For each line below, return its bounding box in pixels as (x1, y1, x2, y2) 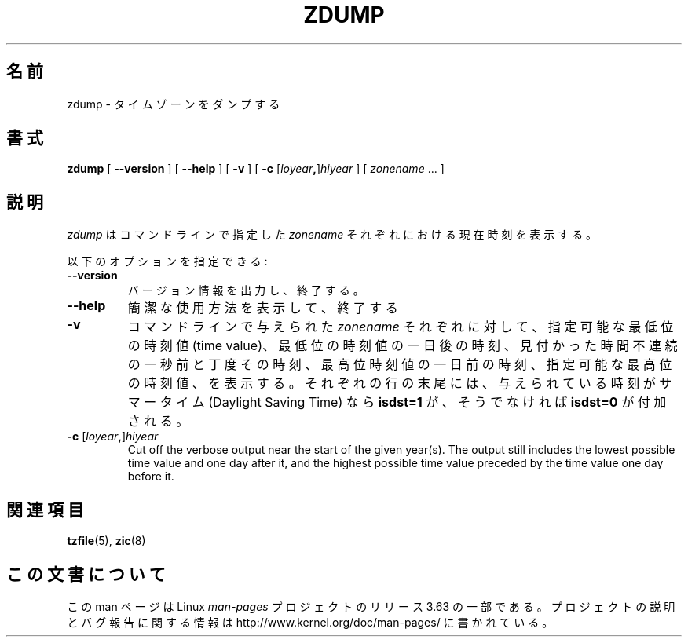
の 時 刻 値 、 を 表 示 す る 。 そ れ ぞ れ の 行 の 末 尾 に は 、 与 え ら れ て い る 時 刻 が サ (127, 375, 672, 392)
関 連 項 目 (6, 499, 84, 520)
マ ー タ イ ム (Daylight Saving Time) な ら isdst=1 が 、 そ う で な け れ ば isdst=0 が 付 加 (127, 394, 667, 411)
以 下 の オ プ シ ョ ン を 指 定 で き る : (67, 254, 268, 269)
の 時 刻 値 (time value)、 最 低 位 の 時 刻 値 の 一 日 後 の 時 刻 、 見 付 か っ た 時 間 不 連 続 (127, 338, 678, 354)
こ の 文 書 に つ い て (6, 564, 166, 584)
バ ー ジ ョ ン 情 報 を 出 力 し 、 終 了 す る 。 (127, 283, 364, 298)
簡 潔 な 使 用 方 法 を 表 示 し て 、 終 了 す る (127, 300, 398, 316)
